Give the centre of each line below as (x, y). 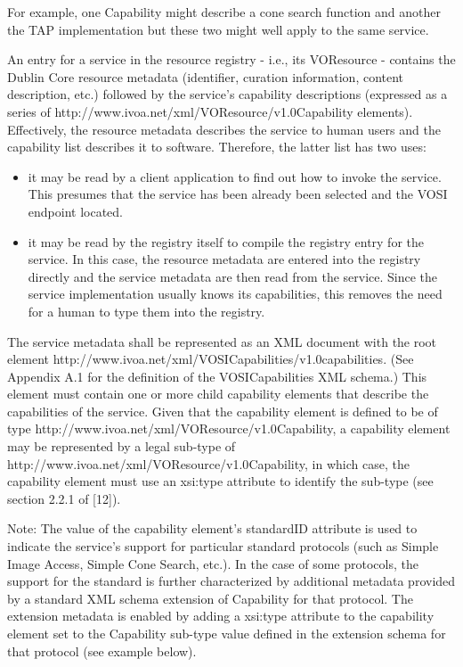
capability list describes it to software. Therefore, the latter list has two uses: (217, 147)
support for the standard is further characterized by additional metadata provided (231, 581)
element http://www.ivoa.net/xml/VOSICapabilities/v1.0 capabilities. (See (211, 359)
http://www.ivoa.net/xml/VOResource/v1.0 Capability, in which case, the (208, 463)
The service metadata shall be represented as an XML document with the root (222, 341)
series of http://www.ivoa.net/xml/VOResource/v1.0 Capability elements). (210, 111)
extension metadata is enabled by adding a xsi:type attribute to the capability (221, 616)
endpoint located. (75, 211)
